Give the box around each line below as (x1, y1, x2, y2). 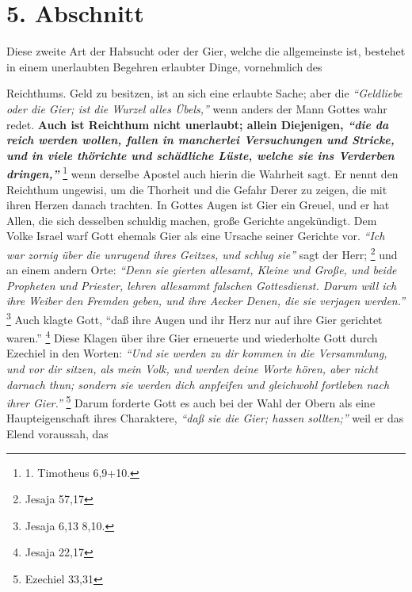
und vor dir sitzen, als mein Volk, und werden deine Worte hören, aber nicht (6, 361, 378, 377)
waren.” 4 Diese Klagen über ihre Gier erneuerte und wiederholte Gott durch (6, 327, 378, 346)
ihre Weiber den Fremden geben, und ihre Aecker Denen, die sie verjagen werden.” (6, 292, 406, 309)
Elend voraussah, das (6, 426, 109, 442)
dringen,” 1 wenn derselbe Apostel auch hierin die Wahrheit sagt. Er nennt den (6, 163, 399, 181)
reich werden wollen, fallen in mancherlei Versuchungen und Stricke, (6, 132, 395, 148)
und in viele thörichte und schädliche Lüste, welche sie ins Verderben (6, 147, 395, 163)
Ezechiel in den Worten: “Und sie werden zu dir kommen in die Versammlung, (6, 345, 387, 361)
